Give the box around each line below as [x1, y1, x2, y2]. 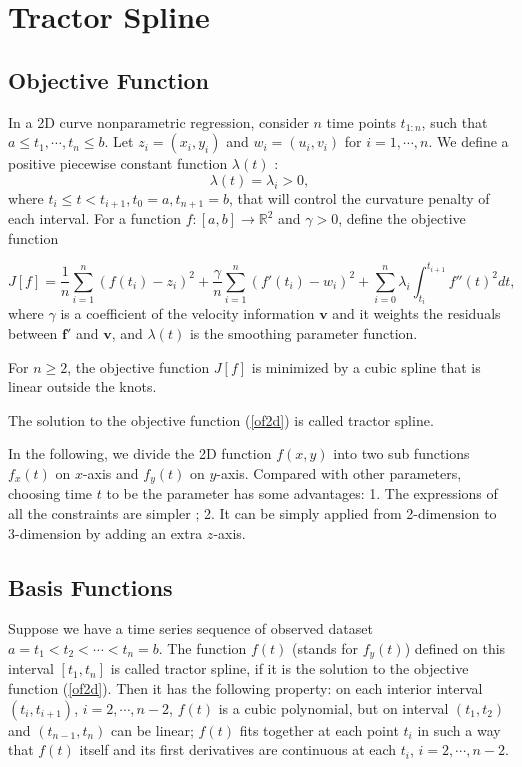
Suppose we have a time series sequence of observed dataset [8, 618, 373, 639]
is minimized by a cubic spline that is [251, 356, 481, 377]
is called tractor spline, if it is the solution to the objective [110, 658, 469, 679]
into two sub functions [333, 443, 470, 464]
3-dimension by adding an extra [8, 522, 203, 543]
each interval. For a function [8, 208, 181, 229]
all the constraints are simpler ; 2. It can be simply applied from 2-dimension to [8, 502, 497, 523]
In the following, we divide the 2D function [8, 443, 272, 464]
